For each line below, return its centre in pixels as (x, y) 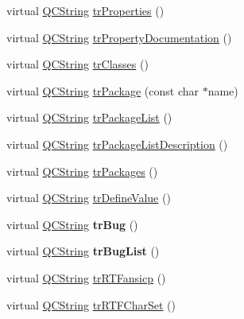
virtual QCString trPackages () (82, 171)
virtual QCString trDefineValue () (89, 198)
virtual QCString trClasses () (77, 64)
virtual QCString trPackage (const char (103, 90)
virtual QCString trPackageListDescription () (117, 144)
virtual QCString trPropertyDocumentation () (119, 37)
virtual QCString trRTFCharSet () (91, 304)
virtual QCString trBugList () (83, 251)
